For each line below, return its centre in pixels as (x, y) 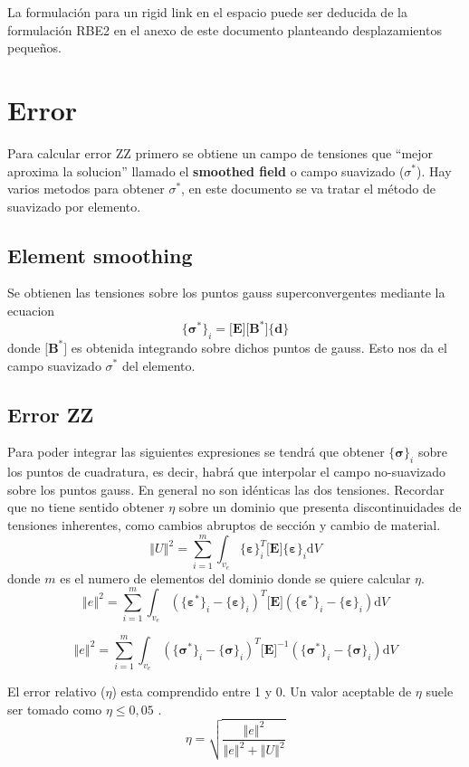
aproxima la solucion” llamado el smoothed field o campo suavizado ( (206, 170)
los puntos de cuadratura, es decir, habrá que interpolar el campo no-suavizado (226, 472)
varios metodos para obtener (86, 189)
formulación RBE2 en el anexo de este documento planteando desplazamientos (225, 29)
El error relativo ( (57, 691)
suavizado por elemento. (74, 206)
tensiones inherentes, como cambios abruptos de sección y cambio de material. (224, 524)
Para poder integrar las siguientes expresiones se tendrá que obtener (196, 452)
